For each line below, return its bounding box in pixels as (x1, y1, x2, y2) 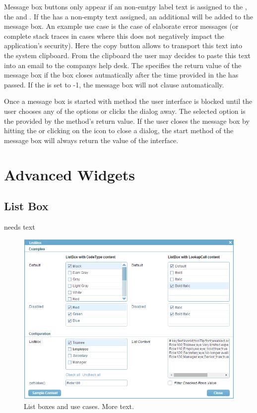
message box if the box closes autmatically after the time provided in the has (4, 70, 239, 80)
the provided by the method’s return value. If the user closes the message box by (4, 115, 250, 126)
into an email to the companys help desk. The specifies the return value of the (4, 60, 242, 70)
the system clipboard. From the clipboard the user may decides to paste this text (4, 50, 251, 60)
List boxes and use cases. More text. (24, 401, 134, 411)
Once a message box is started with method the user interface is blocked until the (4, 96, 253, 106)
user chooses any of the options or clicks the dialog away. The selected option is (4, 105, 246, 116)
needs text (4, 221, 35, 232)
